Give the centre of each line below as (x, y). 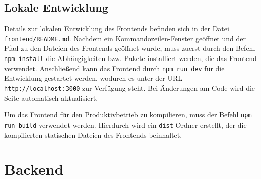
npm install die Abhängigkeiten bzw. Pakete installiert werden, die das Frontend (130, 58)
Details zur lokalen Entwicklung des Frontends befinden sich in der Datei (117, 28)
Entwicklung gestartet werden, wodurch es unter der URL (93, 78)
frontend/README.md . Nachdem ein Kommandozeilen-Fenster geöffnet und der (125, 38)
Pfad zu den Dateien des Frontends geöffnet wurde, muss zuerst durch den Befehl (130, 48)
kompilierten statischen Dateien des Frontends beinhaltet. (93, 134)
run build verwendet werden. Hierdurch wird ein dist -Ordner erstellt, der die (125, 124)
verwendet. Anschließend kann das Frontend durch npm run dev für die (114, 68)
